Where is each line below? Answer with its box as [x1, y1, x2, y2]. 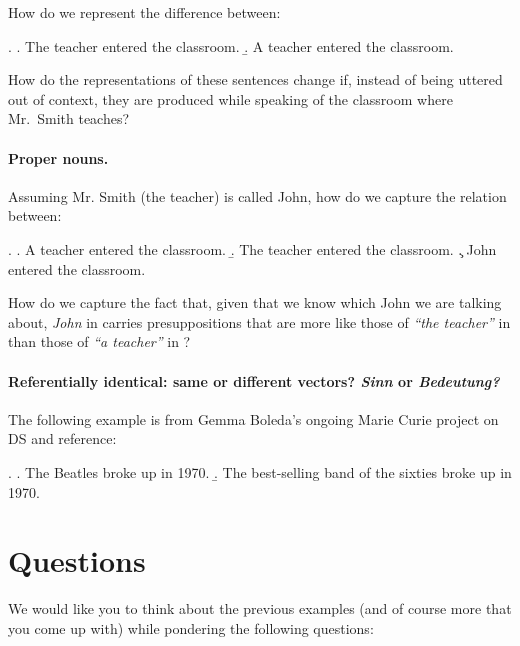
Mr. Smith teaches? [8, 108, 130, 129]
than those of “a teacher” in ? [8, 331, 191, 352]
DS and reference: [8, 428, 117, 449]
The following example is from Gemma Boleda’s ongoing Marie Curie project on [8, 408, 499, 429]
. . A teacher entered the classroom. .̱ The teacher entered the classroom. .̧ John [8, 238, 497, 259]
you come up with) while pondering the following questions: [8, 617, 374, 638]
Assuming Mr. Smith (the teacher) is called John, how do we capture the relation [8, 185, 507, 206]
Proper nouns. [8, 147, 109, 168]
